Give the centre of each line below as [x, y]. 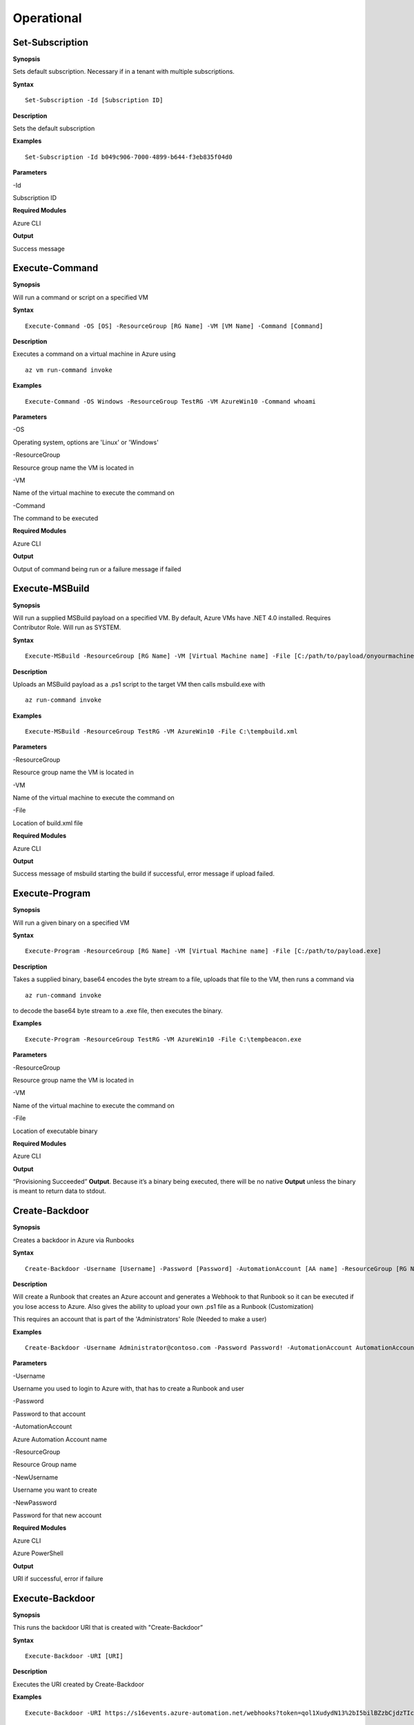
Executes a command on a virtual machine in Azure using [94, 354]
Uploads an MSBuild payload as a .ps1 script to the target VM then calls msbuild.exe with [139, 684]
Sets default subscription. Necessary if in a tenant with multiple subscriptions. [124, 72]
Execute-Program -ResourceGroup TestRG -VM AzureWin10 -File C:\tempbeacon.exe [163, 1039]
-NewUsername [36, 1477]
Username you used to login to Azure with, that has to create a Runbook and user [128, 1389]
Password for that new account [57, 1515]
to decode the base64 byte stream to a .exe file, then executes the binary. [118, 1011]
